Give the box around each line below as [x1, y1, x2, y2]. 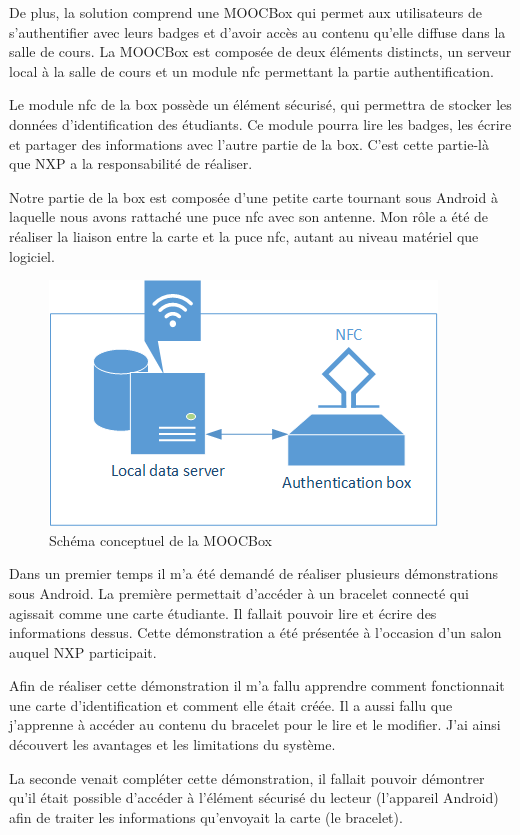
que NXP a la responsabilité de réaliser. [9, 153, 253, 174]
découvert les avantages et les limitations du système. [9, 734, 336, 755]
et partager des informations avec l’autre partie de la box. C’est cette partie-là [9, 133, 489, 154]
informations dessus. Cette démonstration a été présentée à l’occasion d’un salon [9, 622, 502, 643]
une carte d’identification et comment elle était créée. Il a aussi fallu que [9, 694, 453, 715]
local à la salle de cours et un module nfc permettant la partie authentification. [9, 60, 494, 81]
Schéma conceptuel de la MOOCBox [49, 529, 273, 550]
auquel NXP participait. [9, 641, 157, 662]
